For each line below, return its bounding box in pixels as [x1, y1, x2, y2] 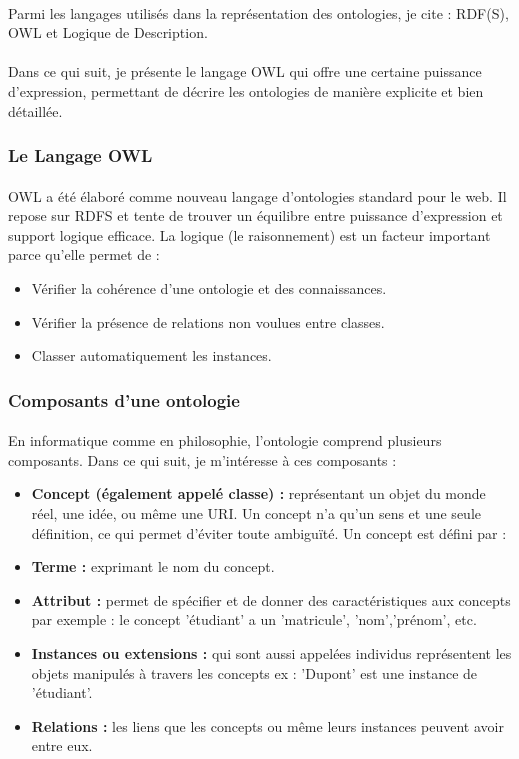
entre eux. [31, 735, 93, 756]
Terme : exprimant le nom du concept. [31, 556, 275, 577]
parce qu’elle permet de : [8, 244, 160, 265]
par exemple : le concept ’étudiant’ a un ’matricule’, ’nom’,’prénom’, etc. [31, 609, 477, 630]
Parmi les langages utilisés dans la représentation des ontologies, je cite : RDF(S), [8, 2, 509, 23]
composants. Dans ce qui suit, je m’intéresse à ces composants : [8, 449, 397, 470]
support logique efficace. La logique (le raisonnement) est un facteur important [8, 224, 491, 245]
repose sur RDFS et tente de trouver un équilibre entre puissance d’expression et [8, 205, 503, 226]
